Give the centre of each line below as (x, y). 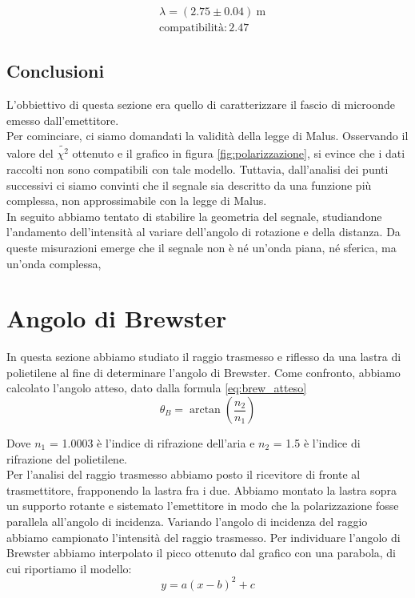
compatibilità (192, 28)
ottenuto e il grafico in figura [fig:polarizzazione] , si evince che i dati (239, 153)
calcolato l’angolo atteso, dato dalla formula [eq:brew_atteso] (157, 388)
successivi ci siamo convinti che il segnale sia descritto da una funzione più (189, 185)
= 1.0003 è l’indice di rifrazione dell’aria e (152, 443)
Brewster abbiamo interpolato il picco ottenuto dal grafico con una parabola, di (202, 553)
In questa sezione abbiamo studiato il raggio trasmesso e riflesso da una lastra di (204, 357)
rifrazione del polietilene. (67, 458)
